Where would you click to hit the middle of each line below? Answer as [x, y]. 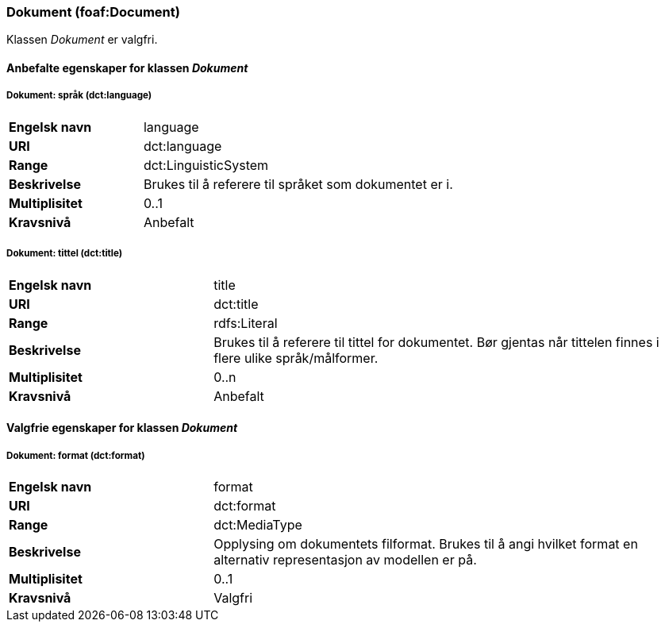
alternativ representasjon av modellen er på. [345, 559]
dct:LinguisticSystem [206, 165]
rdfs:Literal [246, 323]
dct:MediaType [258, 524]
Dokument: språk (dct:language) [79, 96]
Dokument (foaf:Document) [93, 12]
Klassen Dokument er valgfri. [82, 40]
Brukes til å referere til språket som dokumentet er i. [298, 184]
